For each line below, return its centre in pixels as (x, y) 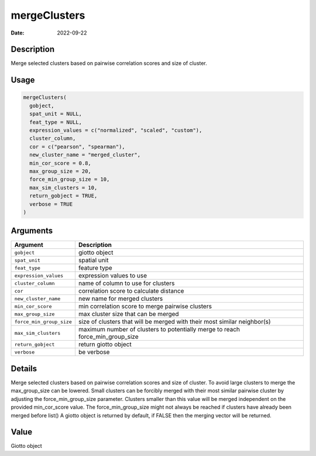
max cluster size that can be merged (128, 314)
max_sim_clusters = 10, (63, 188)
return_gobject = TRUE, (63, 196)
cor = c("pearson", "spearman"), (77, 147)
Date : (18, 33)
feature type (95, 268)
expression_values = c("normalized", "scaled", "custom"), (116, 131)
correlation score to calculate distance (131, 291)
